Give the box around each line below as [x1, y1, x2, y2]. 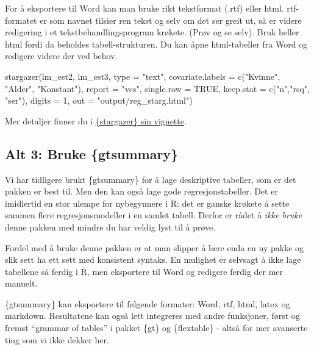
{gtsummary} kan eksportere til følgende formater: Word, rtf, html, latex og [5, 297, 290, 310]
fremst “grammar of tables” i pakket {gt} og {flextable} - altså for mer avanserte [5, 321, 308, 334]
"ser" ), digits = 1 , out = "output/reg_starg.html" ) [5, 94, 193, 107]
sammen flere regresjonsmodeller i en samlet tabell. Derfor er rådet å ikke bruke [5, 209, 302, 221]
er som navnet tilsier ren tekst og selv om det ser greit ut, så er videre [40, 13, 302, 26]
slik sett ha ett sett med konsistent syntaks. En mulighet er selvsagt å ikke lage [5, 253, 301, 266]
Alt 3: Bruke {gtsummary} [5, 144, 179, 163]
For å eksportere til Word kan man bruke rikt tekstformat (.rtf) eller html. [5, 2, 284, 14]
